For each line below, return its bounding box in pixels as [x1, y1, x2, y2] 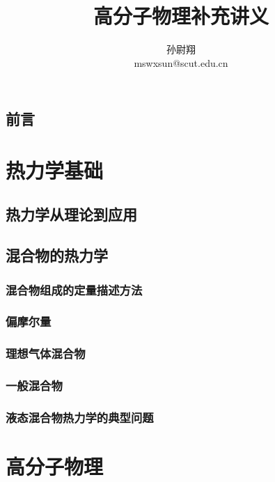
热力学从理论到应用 [6, 203, 137, 225]
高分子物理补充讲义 [93, 1, 269, 30]
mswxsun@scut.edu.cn [134, 55, 228, 70]
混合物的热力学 [6, 244, 108, 266]
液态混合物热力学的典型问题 [6, 408, 154, 426]
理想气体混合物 [6, 345, 86, 362]
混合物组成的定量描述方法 [6, 281, 143, 298]
